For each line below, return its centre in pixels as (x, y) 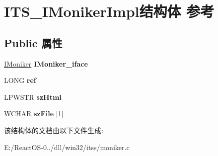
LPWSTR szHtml (33, 97)
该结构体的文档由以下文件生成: (54, 130)
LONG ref (20, 80)
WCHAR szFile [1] (34, 114)
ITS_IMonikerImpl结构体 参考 (109, 11)
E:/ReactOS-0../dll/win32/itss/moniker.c (67, 147)
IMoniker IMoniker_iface (46, 63)
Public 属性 (33, 42)
